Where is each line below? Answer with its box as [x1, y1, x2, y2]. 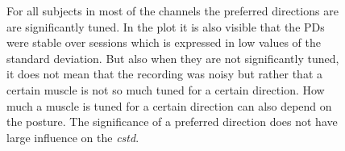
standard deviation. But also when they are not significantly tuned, [6, 49, 339, 66]
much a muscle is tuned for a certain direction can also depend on [6, 97, 332, 114]
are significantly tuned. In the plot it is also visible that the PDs [6, 18, 325, 35]
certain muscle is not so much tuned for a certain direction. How [6, 81, 325, 98]
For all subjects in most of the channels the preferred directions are [6, 2, 339, 19]
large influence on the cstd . [6, 128, 139, 145]
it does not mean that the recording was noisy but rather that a [6, 65, 322, 82]
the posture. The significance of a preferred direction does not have [6, 113, 338, 130]
